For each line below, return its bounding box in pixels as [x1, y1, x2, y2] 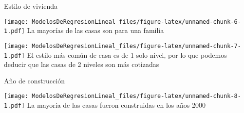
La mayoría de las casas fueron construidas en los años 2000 [27, 100, 206, 110]
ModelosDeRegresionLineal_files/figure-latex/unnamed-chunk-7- [32, 42, 241, 49]
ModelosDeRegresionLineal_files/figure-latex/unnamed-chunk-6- [32, 18, 241, 25]
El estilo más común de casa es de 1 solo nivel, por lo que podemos [27, 49, 227, 60]
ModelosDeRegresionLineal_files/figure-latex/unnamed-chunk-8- [32, 93, 241, 100]
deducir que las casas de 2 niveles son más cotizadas [4, 59, 159, 69]
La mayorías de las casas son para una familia [27, 25, 164, 35]
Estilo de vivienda [4, 1, 57, 11]
